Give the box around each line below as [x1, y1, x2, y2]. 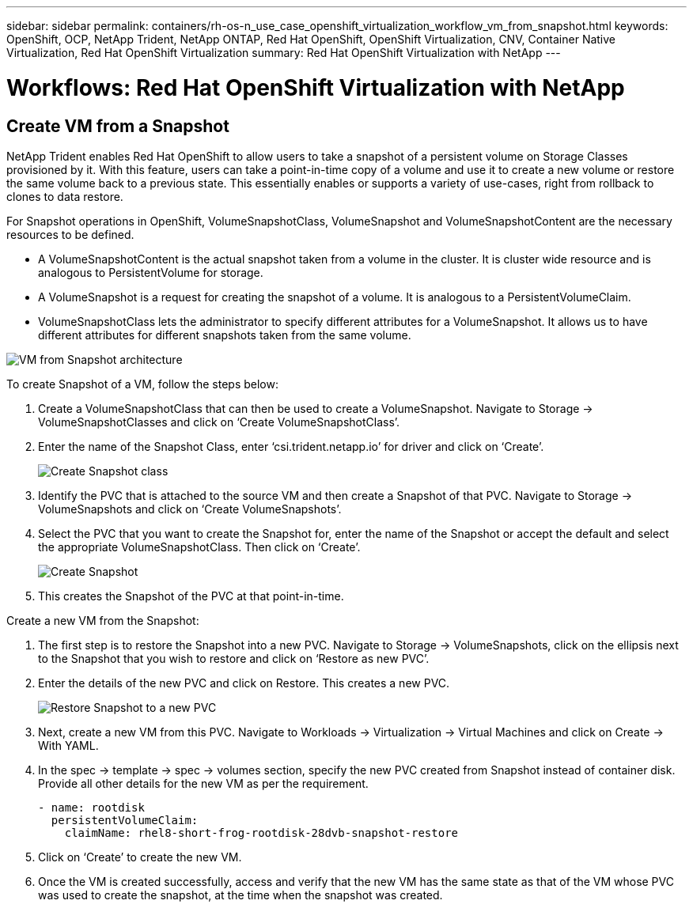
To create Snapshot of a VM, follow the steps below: [6, 376, 278, 391]
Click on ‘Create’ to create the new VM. [38, 849, 242, 864]
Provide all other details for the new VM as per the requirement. [38, 776, 369, 790]
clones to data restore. [6, 189, 123, 203]
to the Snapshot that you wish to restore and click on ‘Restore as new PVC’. [38, 651, 430, 665]
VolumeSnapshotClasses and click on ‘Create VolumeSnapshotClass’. [38, 414, 400, 429]
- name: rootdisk [38, 800, 145, 814]
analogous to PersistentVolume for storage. [38, 265, 263, 279]
